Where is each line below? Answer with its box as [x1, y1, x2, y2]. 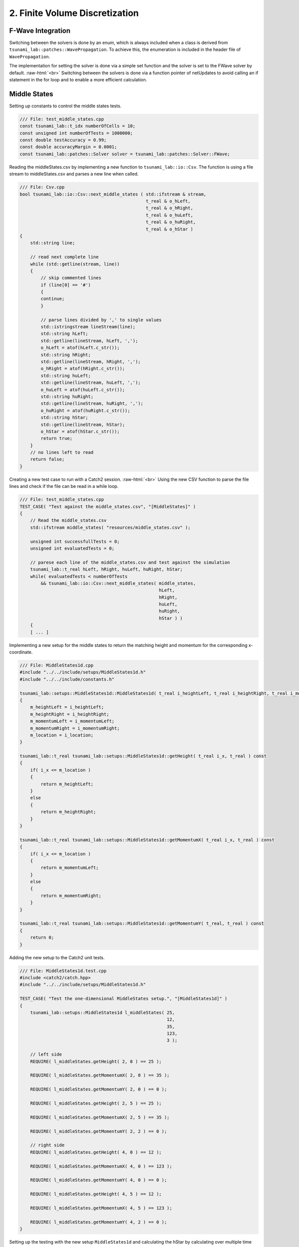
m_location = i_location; [30, 732, 94, 738]
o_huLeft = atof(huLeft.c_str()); [40, 387, 125, 393]
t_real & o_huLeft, [146, 212, 193, 218]
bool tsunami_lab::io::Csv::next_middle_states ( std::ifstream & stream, [19, 191, 207, 197]
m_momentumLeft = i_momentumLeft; [30, 718, 115, 724]
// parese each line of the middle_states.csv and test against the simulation [30, 559, 230, 565]
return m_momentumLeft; [40, 865, 99, 870]
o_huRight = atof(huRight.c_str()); [40, 408, 131, 414]
